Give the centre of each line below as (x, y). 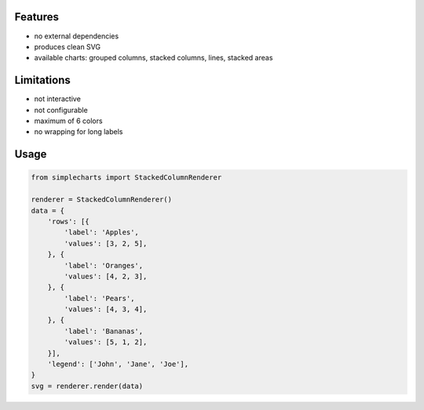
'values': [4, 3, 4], (106, 309)
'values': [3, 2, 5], (106, 243)
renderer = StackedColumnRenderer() (102, 200)
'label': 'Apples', (101, 232)
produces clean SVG (68, 46)
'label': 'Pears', (99, 298)
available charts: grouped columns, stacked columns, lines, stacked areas (154, 58)
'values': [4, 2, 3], (106, 276)
